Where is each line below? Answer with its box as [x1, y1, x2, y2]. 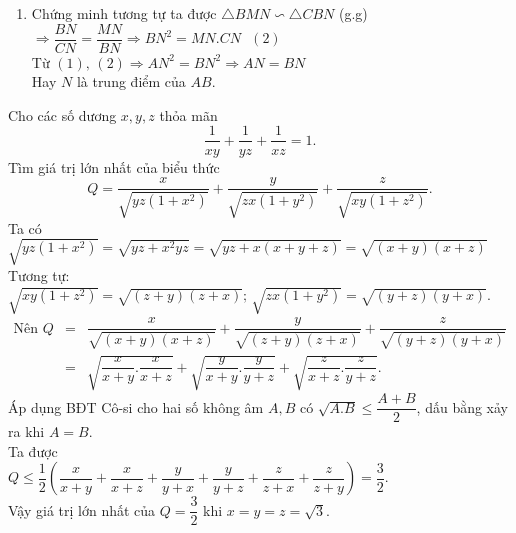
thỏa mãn [159, 104, 218, 125]
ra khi [8, 421, 45, 442]
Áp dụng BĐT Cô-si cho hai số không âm [8, 396, 264, 417]
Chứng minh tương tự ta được [31, 3, 217, 23]
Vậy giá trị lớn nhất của [8, 499, 156, 520]
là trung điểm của [76, 71, 186, 92]
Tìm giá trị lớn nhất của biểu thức [8, 156, 220, 177]
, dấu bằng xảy [416, 396, 508, 417]
